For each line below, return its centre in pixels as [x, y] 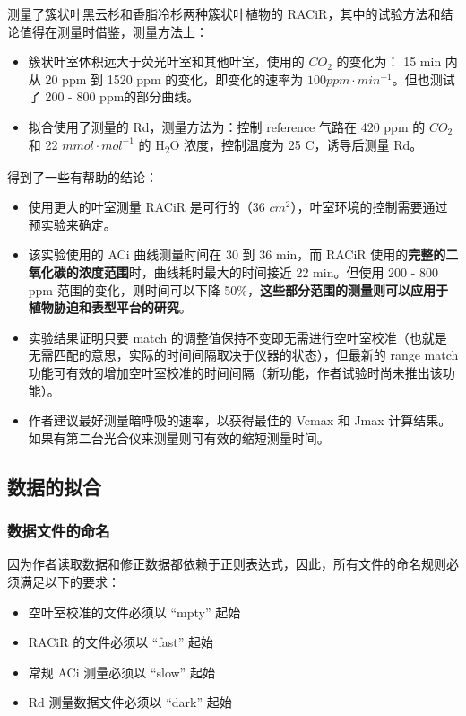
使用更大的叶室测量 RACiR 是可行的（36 [147, 207]
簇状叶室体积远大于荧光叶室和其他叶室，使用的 [166, 61]
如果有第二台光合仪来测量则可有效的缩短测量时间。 [179, 437]
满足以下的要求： [69, 581]
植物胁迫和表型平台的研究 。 [110, 307]
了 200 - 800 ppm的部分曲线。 [114, 96]
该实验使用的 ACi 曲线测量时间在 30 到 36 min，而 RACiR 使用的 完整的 [237, 254]
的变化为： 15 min [389, 61]
